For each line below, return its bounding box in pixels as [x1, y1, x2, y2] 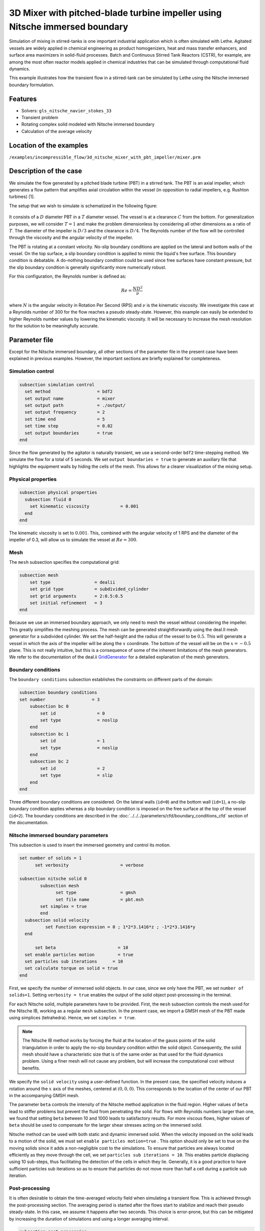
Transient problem [21, 114, 58, 120]
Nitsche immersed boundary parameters [9, 832, 108, 839]
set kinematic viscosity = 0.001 [29, 504, 139, 509]
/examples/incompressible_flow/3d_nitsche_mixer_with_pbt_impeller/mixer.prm [9, 154, 201, 160]
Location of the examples [9, 141, 88, 150]
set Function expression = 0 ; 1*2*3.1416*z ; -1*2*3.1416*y [45, 924, 196, 930]
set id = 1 [40, 738, 105, 744]
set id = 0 [40, 711, 105, 716]
